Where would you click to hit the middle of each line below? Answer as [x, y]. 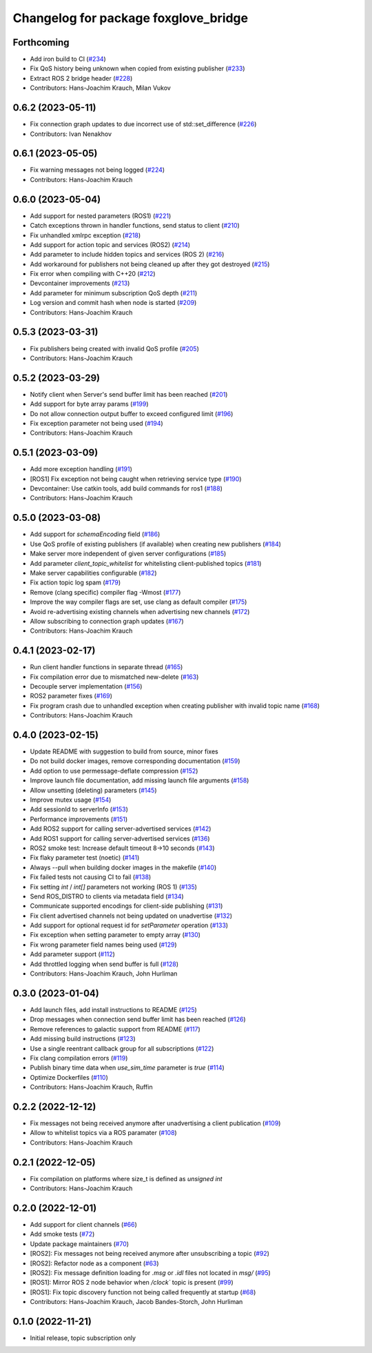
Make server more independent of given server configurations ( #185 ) [128, 554]
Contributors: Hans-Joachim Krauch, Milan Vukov [101, 88]
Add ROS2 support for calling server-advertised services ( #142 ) [121, 829]
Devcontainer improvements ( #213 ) [80, 284]
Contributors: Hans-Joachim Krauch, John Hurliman [104, 974]
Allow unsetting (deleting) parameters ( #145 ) [94, 790]
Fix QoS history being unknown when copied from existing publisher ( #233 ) [137, 68]
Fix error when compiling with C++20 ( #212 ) [93, 274]
